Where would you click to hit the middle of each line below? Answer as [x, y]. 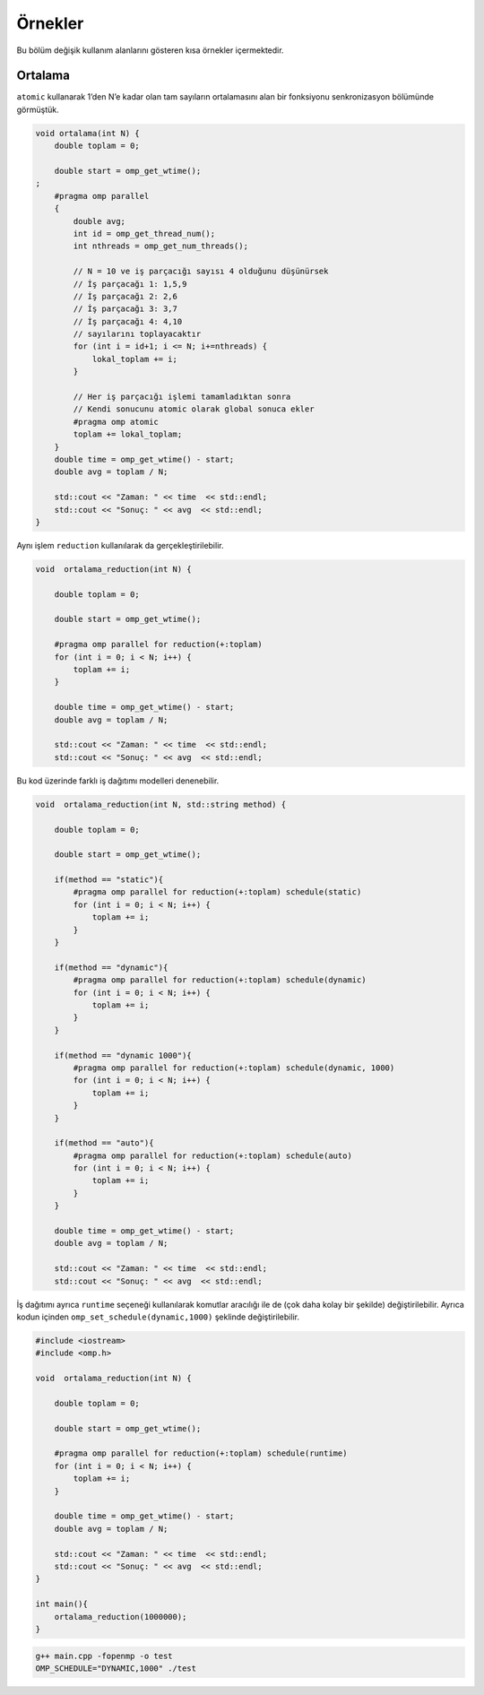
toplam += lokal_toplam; [128, 434]
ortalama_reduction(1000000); [121, 1617]
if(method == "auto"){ [104, 1143]
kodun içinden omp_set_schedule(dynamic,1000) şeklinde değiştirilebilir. [158, 1317]
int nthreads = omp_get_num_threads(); [160, 246]
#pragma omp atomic [116, 422]
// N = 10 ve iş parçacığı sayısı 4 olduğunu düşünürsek [201, 272]
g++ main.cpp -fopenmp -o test [104, 1656]
